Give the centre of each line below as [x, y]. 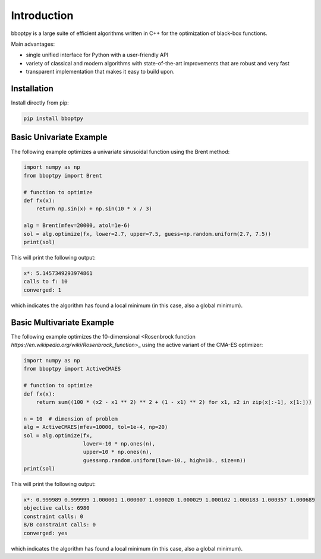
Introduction [42, 15]
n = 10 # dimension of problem [71, 419]
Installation [32, 88]
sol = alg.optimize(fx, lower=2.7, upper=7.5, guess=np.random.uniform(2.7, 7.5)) [147, 234]
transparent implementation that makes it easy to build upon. [100, 72]
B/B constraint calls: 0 [60, 525]
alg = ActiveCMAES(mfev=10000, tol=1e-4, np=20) [96, 427]
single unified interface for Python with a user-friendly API [97, 55]
